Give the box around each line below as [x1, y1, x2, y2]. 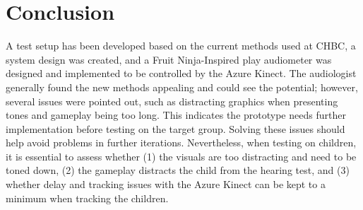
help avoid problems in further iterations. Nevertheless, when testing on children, [6, 135, 357, 150]
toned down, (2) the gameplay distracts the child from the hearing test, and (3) [6, 163, 350, 177]
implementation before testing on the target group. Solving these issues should [6, 121, 345, 136]
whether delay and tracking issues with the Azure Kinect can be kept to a [6, 177, 326, 192]
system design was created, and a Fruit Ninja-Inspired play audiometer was [6, 52, 332, 66]
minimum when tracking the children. [6, 190, 169, 205]
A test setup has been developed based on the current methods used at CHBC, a [6, 38, 356, 53]
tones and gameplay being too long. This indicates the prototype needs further [6, 107, 346, 122]
